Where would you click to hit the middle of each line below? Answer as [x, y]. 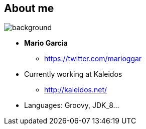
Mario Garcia [46, 43]
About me [29, 8]
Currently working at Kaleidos [73, 74]
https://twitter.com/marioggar [93, 59]
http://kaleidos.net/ [76, 90]
